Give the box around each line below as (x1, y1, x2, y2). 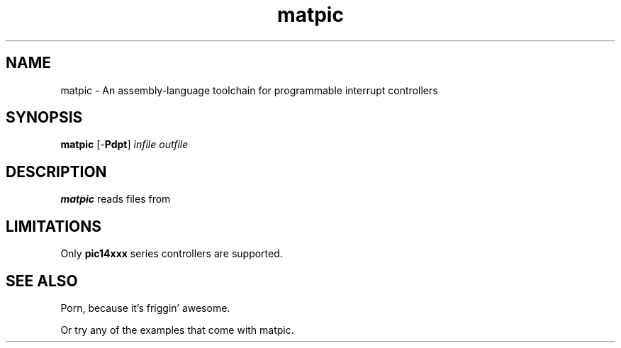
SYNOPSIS (6, 108, 83, 127)
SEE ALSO (6, 271, 78, 290)
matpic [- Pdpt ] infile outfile (60, 138, 189, 151)
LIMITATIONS (6, 217, 102, 235)
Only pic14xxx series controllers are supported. (60, 247, 283, 260)
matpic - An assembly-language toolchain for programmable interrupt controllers (60, 84, 438, 96)
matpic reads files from (60, 193, 171, 206)
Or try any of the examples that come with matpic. (60, 323, 294, 336)
